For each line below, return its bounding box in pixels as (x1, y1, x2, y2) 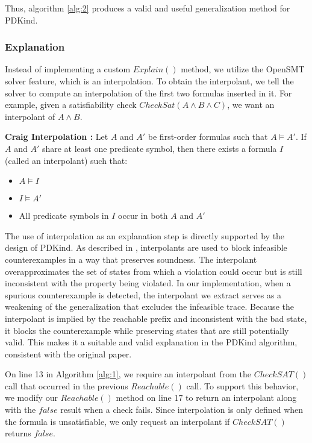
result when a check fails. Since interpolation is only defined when (60, 403, 304, 416)
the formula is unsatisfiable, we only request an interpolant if (5, 415, 230, 427)
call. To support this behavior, (186, 379, 299, 392)
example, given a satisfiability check (5, 98, 137, 111)
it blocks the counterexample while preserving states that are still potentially (5, 324, 289, 336)
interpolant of (5, 110, 55, 122)
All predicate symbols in (19, 209, 109, 222)
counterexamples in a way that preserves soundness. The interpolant (5, 253, 257, 265)
